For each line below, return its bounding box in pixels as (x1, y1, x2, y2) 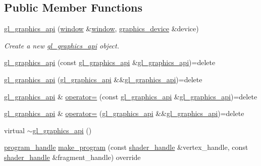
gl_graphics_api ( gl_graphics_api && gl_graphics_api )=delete (4, 74, 202, 84)
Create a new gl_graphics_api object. (4, 40, 120, 50)
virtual (4, 125, 25, 135)
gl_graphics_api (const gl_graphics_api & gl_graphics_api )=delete (4, 57, 216, 68)
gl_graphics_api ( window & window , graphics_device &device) (4, 23, 199, 34)
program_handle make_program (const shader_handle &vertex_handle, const (4, 142, 248, 152)
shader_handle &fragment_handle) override (4, 151, 141, 162)
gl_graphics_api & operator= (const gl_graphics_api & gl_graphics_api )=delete (4, 91, 257, 101)
